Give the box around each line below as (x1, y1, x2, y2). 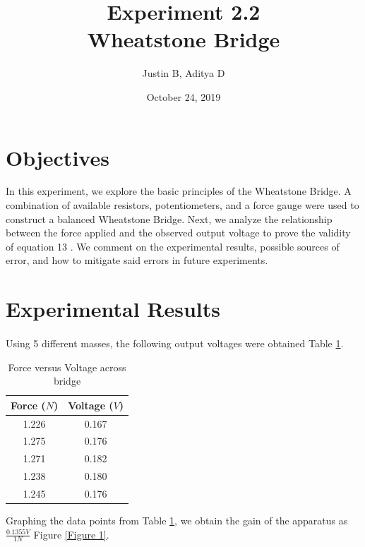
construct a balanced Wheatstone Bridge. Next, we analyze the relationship (6, 211, 333, 226)
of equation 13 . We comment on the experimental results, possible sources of (6, 239, 340, 253)
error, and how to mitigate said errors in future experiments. (6, 253, 268, 268)
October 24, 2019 (146, 89, 221, 104)
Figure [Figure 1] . (33, 527, 109, 541)
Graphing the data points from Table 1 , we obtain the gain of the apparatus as (6, 513, 348, 528)
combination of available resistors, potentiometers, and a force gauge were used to (6, 198, 359, 212)
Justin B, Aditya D (142, 66, 225, 80)
